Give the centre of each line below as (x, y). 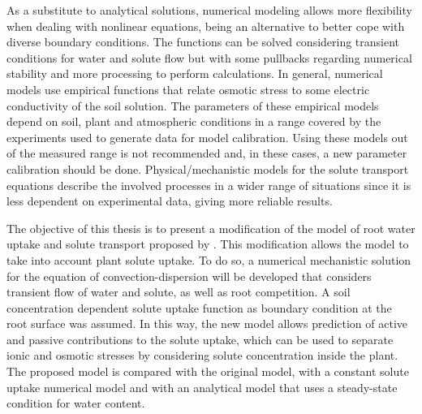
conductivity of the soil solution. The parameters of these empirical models (193, 105)
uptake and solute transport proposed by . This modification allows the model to (208, 244)
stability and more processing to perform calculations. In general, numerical (195, 73)
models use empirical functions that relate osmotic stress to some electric (188, 89)
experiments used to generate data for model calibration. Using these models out (207, 137)
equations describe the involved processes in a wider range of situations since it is (209, 185)
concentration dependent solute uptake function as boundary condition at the (199, 307)
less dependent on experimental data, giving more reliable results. (170, 201)
